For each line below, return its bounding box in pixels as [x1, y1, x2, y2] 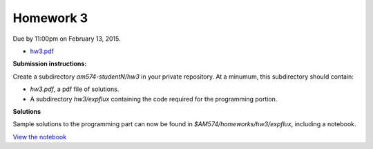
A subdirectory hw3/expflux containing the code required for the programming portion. [30, 95, 278, 103]
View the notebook [12, 132, 67, 141]
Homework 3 [12, 10, 88, 26]
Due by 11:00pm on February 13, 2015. [12, 34, 121, 43]
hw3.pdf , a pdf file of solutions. [30, 85, 119, 93]
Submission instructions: [12, 59, 87, 68]
